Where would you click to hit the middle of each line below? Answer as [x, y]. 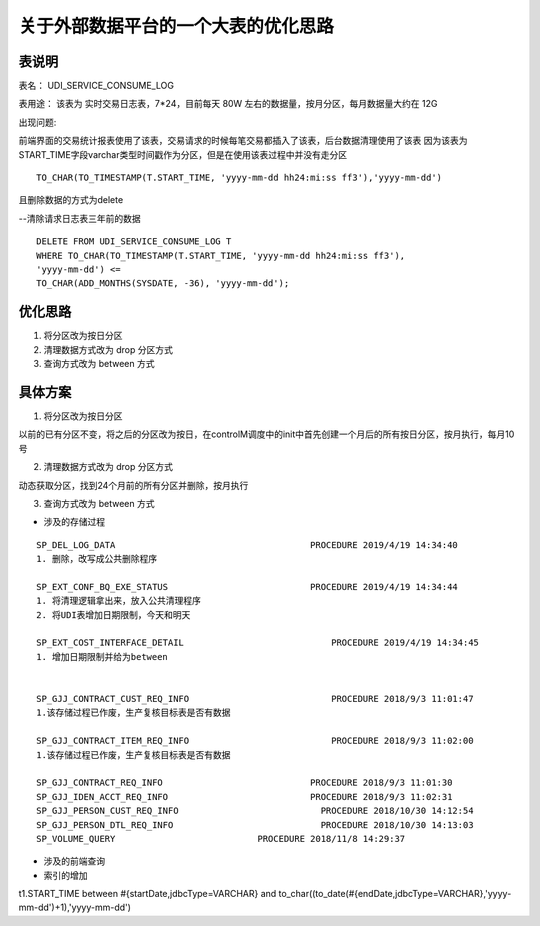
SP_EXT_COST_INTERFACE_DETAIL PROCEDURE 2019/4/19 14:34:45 [258, 643]
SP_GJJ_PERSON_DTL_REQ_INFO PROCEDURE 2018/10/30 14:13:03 [255, 824]
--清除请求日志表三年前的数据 [79, 218]
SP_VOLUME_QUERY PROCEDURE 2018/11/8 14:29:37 [221, 838]
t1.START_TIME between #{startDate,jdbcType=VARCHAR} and [147, 894]
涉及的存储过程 [74, 522]
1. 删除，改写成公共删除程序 [97, 559]
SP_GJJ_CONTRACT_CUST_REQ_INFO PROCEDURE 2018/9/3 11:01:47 [255, 698]
